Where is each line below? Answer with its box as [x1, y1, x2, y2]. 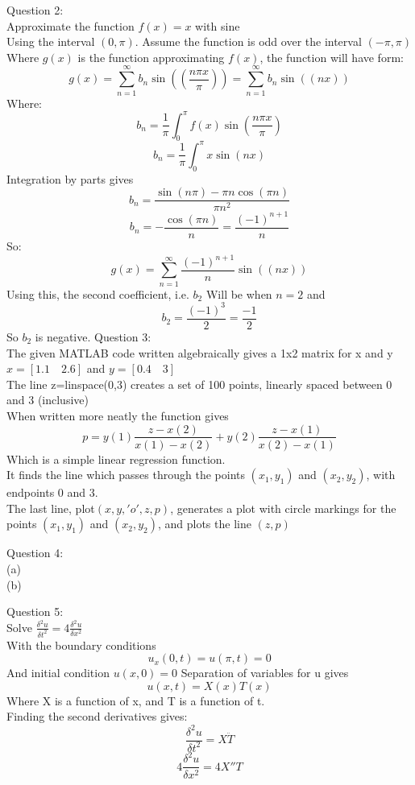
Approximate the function [6, 17, 135, 34]
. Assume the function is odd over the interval [135, 33, 362, 50]
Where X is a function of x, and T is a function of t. [6, 692, 265, 709]
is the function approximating [77, 48, 225, 65]
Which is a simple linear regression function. [6, 450, 226, 467]
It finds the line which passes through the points [6, 466, 245, 483]
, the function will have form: [259, 48, 404, 65]
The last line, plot [6, 499, 95, 516]
